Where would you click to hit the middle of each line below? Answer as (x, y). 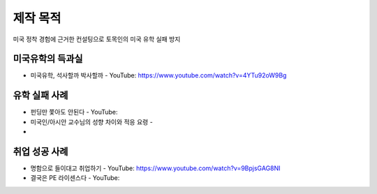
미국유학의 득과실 (48, 59)
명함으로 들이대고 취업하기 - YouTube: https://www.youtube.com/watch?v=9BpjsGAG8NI (155, 168)
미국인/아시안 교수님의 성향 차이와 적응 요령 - (91, 121)
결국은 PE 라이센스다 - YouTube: (75, 178)
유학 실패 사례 (40, 95)
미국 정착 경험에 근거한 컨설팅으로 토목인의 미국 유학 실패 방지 (97, 39)
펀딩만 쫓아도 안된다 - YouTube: (74, 112)
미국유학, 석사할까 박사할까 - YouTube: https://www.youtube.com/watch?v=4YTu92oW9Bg (158, 75)
